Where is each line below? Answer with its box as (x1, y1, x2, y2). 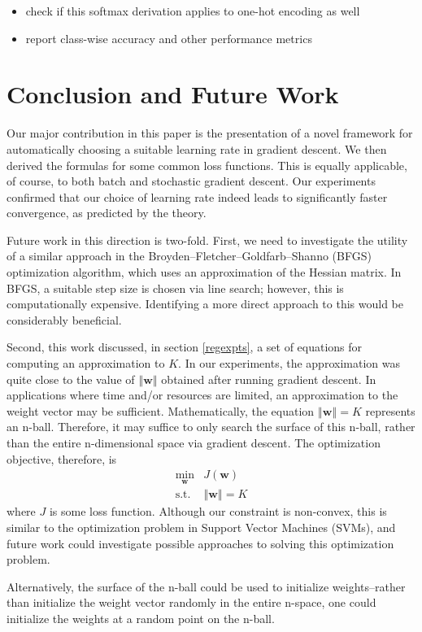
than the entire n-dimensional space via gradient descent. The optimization (7, 434, 381, 451)
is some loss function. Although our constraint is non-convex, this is (49, 503, 387, 520)
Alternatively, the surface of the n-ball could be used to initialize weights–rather (7, 578, 406, 595)
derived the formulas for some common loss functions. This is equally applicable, (7, 156, 407, 173)
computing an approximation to (7, 355, 165, 372)
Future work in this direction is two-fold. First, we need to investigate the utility (7, 231, 408, 248)
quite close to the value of (7, 370, 135, 387)
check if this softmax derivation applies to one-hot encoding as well (25, 2, 360, 19)
